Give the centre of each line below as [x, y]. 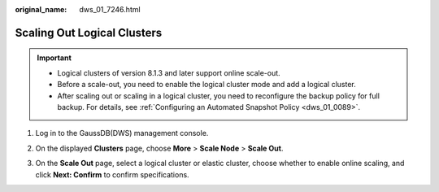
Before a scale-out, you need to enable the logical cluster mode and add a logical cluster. [207, 85]
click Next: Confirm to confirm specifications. [113, 174]
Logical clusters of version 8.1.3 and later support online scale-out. [169, 72]
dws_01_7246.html [110, 9]
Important [54, 58]
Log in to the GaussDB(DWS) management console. [122, 133]
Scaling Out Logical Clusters [89, 33]
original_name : [41, 9]
